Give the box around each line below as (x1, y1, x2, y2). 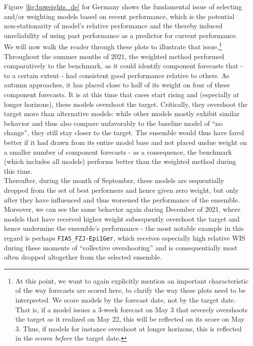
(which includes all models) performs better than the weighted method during (4, 156, 236, 166)
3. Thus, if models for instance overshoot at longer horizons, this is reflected (15, 323, 242, 333)
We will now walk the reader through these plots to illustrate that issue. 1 (4, 40, 222, 52)
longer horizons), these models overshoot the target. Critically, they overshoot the (4, 99, 248, 109)
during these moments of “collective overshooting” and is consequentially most (4, 242, 238, 252)
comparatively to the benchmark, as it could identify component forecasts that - (4, 61, 243, 71)
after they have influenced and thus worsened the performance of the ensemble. (4, 194, 240, 204)
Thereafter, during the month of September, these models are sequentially (4, 175, 224, 185)
